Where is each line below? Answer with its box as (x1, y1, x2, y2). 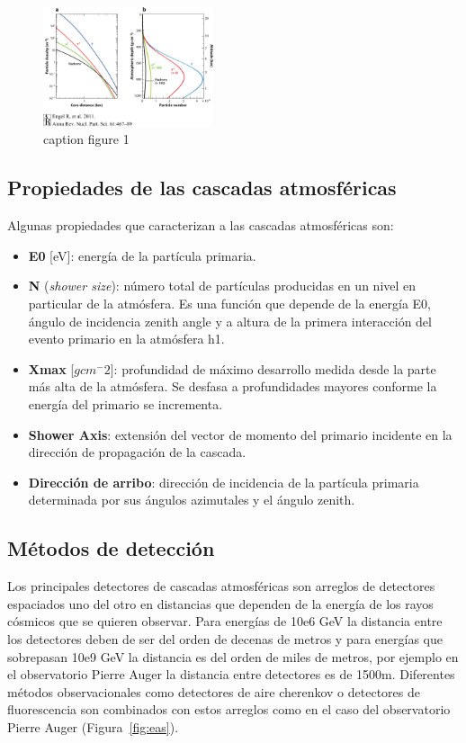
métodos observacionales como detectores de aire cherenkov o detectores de (7, 682, 420, 701)
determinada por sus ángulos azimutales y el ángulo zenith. (28, 490, 355, 509)
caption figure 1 (43, 130, 130, 148)
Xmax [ (28, 359, 75, 378)
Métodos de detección (7, 534, 215, 562)
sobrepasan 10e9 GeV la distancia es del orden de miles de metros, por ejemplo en (7, 647, 459, 666)
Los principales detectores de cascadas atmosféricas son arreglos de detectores (7, 577, 435, 595)
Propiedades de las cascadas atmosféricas (7, 174, 397, 201)
